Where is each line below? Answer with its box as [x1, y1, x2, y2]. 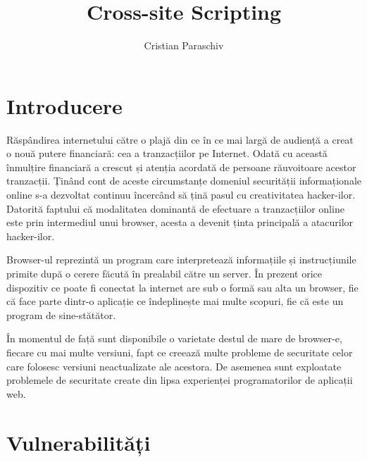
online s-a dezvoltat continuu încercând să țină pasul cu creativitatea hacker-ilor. [6, 187, 356, 202]
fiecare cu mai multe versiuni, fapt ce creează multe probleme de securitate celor [6, 344, 353, 359]
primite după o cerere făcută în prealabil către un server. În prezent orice [6, 266, 323, 280]
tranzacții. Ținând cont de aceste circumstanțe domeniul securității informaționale [6, 173, 361, 188]
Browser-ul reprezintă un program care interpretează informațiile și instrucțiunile [6, 252, 356, 267]
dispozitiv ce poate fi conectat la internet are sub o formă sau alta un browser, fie [6, 280, 359, 294]
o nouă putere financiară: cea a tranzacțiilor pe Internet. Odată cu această [6, 146, 328, 161]
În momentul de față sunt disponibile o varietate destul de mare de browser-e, [6, 331, 342, 346]
